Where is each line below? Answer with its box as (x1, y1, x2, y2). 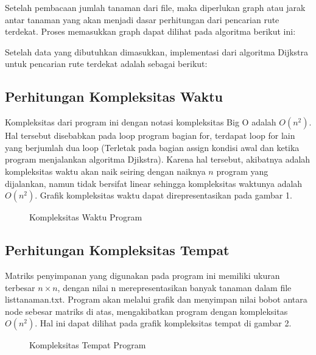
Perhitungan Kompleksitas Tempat (5, 241, 230, 259)
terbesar (5, 281, 35, 293)
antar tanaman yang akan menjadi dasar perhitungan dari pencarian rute (5, 13, 279, 26)
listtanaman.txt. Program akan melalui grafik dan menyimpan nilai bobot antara (5, 293, 307, 306)
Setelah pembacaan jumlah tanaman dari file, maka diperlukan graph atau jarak (5, 1, 306, 13)
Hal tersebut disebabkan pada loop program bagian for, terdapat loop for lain (5, 129, 295, 142)
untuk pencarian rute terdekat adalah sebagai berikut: (5, 57, 208, 70)
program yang (216, 164, 269, 177)
